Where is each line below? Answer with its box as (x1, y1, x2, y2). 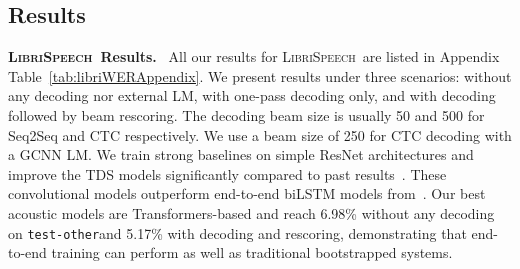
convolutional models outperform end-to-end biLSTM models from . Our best (8, 183, 486, 204)
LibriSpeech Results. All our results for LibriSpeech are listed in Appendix (8, 46, 500, 67)
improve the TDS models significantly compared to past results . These (8, 163, 447, 184)
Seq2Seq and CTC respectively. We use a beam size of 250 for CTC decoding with (8, 124, 512, 145)
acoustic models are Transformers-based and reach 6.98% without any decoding (8, 202, 495, 223)
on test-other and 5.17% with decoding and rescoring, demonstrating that (8, 222, 467, 243)
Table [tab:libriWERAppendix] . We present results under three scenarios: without (8, 65, 512, 86)
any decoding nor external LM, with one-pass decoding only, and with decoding (8, 85, 496, 106)
